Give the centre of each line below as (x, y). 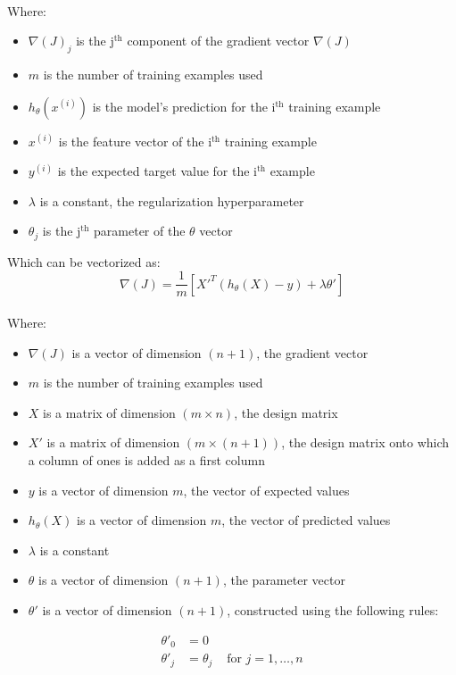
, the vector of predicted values (306, 520)
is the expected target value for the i (157, 171)
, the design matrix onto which (365, 442)
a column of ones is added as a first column (146, 460)
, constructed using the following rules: (333, 610)
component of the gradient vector (218, 41)
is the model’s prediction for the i (184, 106)
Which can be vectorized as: (84, 261)
